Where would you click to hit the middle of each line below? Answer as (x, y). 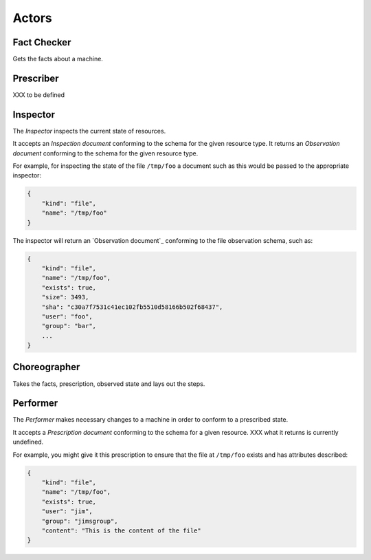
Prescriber (36, 78)
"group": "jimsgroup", (80, 521)
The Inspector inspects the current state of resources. (89, 131)
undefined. (28, 442)
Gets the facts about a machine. (58, 59)
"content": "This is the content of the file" (122, 530)
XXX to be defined (39, 95)
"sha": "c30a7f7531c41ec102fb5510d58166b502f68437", (132, 307)
